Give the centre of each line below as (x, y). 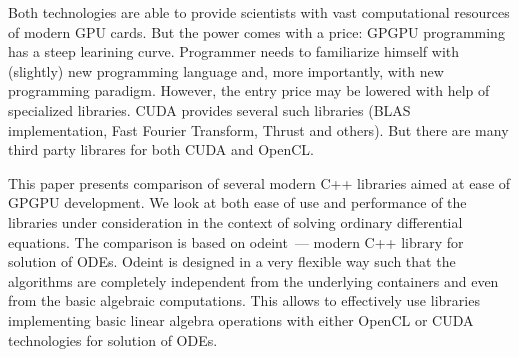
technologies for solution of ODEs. (113, 339)
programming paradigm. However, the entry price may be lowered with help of (249, 90)
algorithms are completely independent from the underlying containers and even (253, 280)
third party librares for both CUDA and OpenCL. (161, 149)
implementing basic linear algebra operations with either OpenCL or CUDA (241, 319)
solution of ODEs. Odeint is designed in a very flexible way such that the (232, 261)
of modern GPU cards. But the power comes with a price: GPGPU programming (256, 31)
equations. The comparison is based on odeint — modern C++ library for (236, 241)
